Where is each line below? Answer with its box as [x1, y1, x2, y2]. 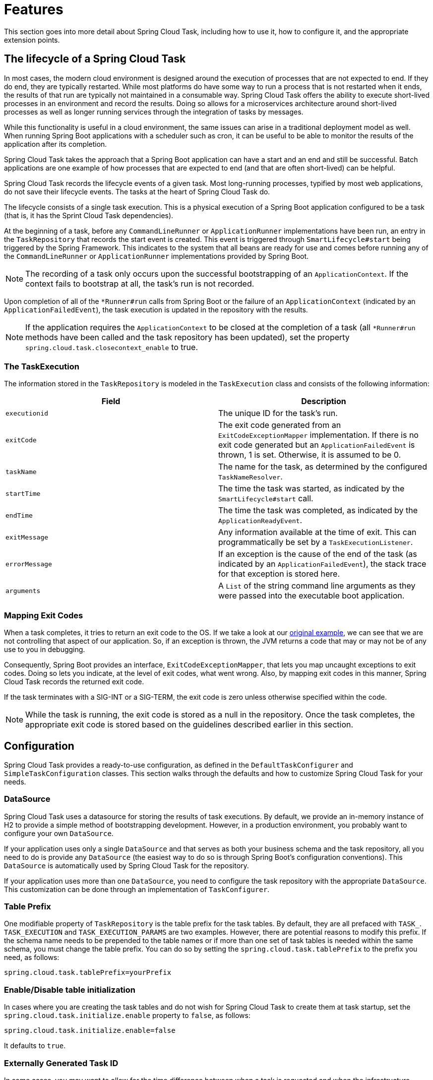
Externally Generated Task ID [4, 1058, 119, 1068]
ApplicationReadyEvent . [218, 515, 302, 526]
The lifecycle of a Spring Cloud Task [4, 53, 186, 65]
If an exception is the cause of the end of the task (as [218, 549, 417, 559]
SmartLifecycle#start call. [218, 493, 313, 504]
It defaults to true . [4, 1041, 66, 1050]
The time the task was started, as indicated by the [218, 483, 405, 494]
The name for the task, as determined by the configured [218, 462, 427, 472]
